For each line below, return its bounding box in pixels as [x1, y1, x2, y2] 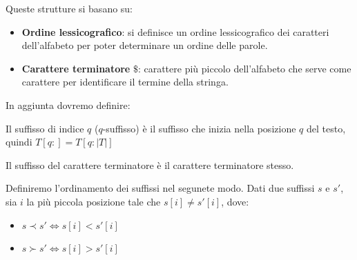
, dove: [221, 194, 249, 208]
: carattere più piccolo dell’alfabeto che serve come [137, 61, 351, 75]
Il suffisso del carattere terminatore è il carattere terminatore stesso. [6, 157, 294, 172]
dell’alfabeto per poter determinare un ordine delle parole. [21, 38, 268, 52]
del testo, [306, 121, 346, 135]
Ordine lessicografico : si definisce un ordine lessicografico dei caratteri [21, 24, 329, 39]
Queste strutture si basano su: [6, 1, 133, 15]
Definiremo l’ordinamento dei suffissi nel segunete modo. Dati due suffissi [6, 181, 315, 195]
